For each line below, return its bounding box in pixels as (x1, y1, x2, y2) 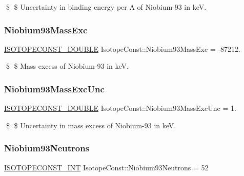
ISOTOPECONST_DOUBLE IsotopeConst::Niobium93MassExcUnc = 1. (4, 103, 236, 113)
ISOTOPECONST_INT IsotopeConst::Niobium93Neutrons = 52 (4, 162, 209, 172)
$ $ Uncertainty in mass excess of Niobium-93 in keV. (6, 120, 176, 130)
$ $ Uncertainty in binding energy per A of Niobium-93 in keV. (6, 2, 207, 12)
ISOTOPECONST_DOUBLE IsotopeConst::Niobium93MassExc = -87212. (4, 43, 240, 54)
